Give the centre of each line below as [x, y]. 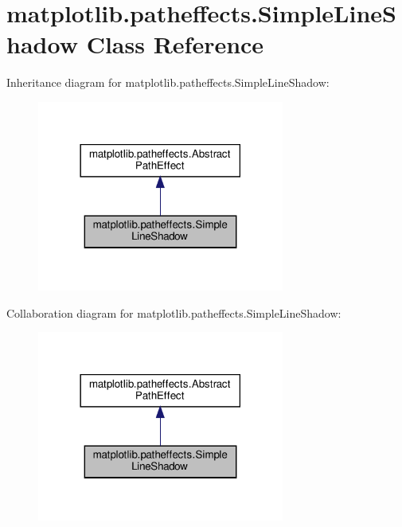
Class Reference [175, 44]
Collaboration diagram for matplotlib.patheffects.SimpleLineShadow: [174, 312]
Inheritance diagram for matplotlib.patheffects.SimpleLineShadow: [168, 82]
